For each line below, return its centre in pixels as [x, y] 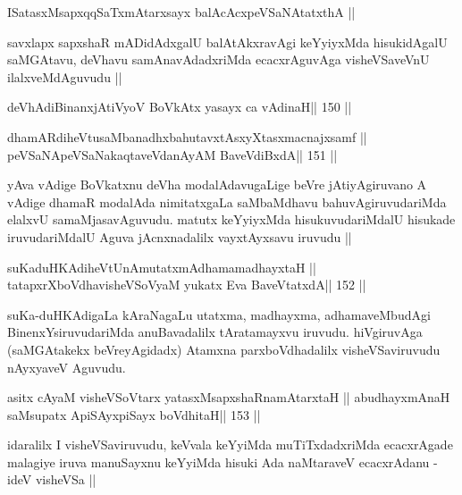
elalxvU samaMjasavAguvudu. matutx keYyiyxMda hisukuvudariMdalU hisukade [231, 219]
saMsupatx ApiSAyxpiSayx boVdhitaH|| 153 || [134, 414]
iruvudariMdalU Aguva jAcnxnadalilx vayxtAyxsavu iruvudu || [180, 236]
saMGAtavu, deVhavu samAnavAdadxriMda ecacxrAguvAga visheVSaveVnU [218, 59]
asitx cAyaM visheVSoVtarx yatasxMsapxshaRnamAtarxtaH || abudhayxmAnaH [229, 397]
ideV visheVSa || [52, 479]
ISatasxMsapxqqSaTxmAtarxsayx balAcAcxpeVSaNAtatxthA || [181, 12]
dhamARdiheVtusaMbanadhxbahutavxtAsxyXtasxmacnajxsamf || [187, 136]
